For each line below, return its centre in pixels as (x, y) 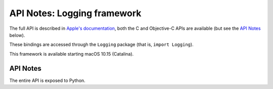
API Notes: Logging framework (75, 13)
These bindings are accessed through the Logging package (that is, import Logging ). (102, 45)
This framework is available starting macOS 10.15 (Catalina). (72, 54)
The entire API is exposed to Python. (47, 80)
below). (17, 35)
